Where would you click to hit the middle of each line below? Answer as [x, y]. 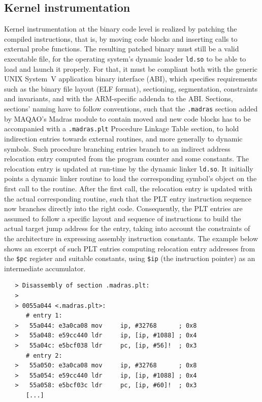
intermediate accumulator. [45, 268]
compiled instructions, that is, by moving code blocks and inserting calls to [121, 38]
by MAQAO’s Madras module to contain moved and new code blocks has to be [127, 118]
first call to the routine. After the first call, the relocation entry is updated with [128, 188]
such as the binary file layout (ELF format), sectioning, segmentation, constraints [131, 88]
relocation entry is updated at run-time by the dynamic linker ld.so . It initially [129, 168]
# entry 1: [44, 316]
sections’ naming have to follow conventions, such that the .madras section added [131, 109]
